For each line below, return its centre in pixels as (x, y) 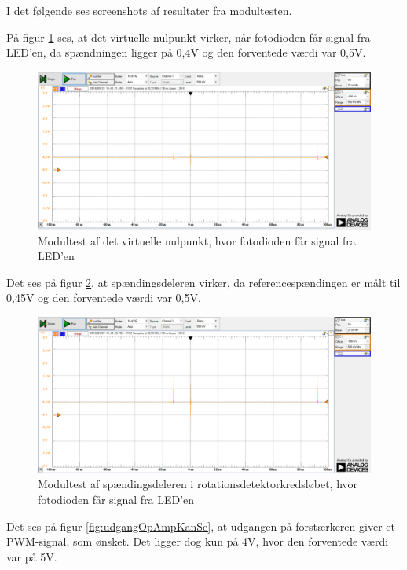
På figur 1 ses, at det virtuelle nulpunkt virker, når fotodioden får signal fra (189, 37)
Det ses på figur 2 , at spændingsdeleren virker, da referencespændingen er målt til (203, 282)
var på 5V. (32, 556)
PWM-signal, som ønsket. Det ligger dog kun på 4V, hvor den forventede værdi (198, 541)
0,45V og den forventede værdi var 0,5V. (104, 298)
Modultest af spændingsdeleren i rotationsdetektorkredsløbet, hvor (198, 484)
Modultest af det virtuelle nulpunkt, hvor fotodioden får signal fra (197, 240)
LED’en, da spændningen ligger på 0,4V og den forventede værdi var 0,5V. (186, 52)
